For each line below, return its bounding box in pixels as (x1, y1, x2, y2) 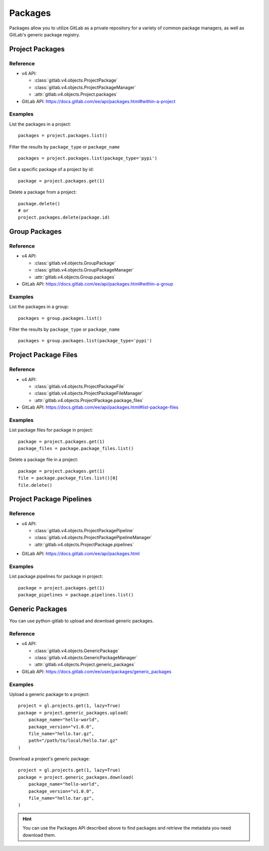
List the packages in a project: (9, 121, 71, 127)
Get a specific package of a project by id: (9, 166, 94, 172)
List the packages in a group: (9, 304, 69, 310)
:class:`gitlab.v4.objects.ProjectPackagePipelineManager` (34, 535, 152, 541)
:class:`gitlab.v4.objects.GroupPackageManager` (34, 267, 134, 273)
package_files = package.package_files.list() (18, 445, 134, 451)
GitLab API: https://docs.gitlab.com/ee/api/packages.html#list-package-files (21, 404, 179, 411)
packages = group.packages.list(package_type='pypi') (18, 338, 152, 344)
